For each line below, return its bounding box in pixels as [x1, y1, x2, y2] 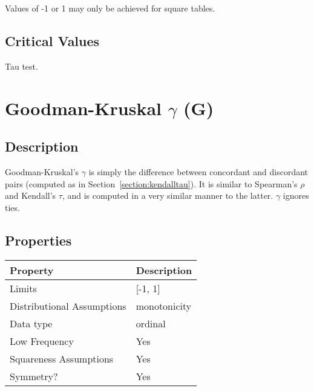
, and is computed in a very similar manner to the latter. [62, 189, 273, 202]
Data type [10, 316, 53, 330]
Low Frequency [10, 333, 74, 348]
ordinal [136, 316, 166, 330]
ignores [283, 189, 309, 202]
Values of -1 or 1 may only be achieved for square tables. [5, 2, 215, 14]
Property [10, 262, 54, 277]
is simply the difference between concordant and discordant [88, 165, 309, 178]
